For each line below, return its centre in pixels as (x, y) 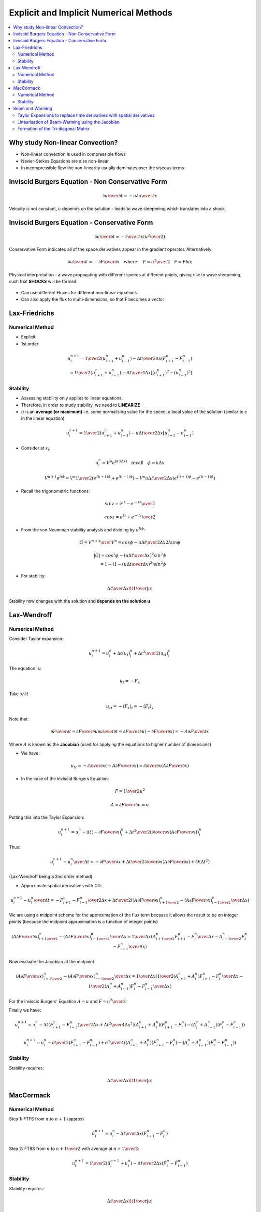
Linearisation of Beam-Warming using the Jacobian (69, 122)
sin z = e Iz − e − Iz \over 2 (130, 503)
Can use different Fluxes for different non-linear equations (79, 292)
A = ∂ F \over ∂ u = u (130, 805)
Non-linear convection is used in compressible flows (73, 154)
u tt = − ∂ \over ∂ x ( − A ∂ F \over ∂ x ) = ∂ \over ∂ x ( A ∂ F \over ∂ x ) (130, 766)
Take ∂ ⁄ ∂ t (19, 694)
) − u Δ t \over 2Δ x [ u (148, 433)
